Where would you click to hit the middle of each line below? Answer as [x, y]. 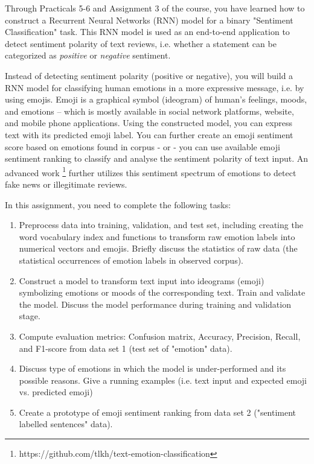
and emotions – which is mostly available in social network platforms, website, [149, 111]
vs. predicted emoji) [56, 392]
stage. [30, 316]
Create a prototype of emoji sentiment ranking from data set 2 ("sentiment [158, 412]
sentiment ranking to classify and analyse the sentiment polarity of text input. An [157, 158]
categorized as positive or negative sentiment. [88, 55]
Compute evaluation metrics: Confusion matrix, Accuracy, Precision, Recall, [160, 336]
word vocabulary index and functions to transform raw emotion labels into [157, 236]
